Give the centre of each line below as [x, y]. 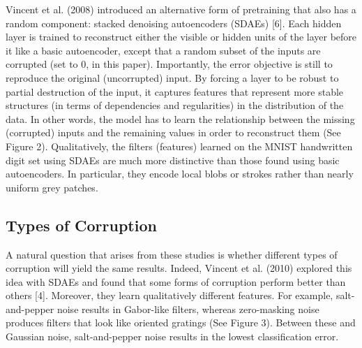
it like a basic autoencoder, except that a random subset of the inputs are [163, 50]
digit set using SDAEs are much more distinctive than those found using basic [173, 160]
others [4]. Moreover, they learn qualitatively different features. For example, [169, 295]
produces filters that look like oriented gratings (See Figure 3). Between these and [181, 322]
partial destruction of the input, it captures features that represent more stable [175, 91]
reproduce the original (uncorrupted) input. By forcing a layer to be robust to [172, 77]
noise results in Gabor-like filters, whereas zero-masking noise [188, 309]
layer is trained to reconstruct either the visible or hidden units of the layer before [181, 37]
